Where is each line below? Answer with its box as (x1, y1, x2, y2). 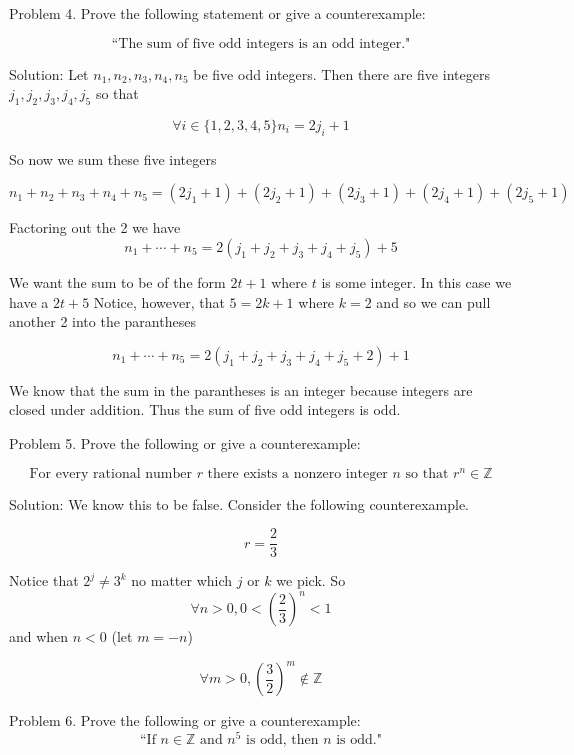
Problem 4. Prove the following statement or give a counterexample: (9, 3, 426, 23)
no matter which (131, 570, 233, 591)
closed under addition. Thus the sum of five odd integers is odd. (9, 399, 401, 420)
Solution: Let (9, 63, 89, 84)
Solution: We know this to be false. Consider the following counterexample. (9, 493, 469, 514)
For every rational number (29, 466, 192, 481)
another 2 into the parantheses (9, 311, 196, 332)
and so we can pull (376, 291, 491, 312)
